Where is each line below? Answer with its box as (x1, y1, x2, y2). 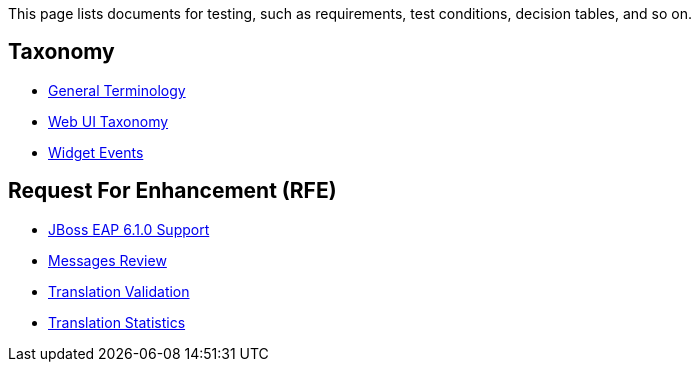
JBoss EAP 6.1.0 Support (48, 220, 210, 238)
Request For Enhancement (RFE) (8, 178, 337, 204)
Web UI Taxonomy (48, 112, 169, 130)
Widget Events (48, 143, 144, 161)
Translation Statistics (48, 313, 186, 331)
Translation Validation (48, 282, 190, 300)
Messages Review (48, 251, 167, 269)
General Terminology (48, 81, 186, 99)
